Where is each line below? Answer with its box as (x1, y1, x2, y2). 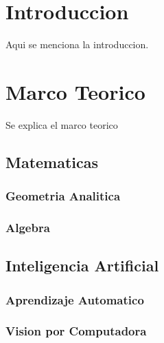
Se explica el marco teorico (5, 117, 118, 132)
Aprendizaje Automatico (5, 291, 144, 308)
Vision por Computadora (5, 322, 147, 340)
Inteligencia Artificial (5, 255, 159, 276)
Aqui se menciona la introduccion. (5, 37, 149, 52)
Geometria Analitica (5, 187, 121, 205)
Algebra (5, 218, 50, 236)
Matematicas (5, 151, 99, 172)
